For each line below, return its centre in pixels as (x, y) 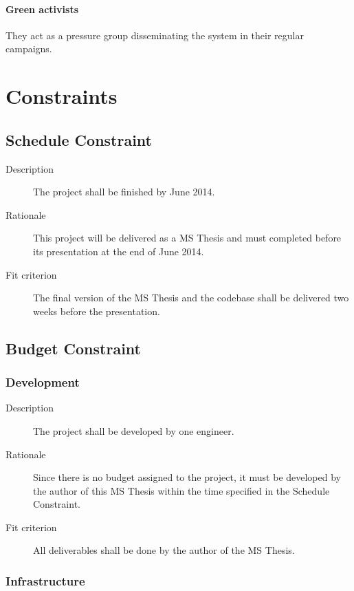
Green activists (42, 9)
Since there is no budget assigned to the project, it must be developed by (187, 477)
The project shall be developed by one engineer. (134, 430)
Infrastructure (45, 580)
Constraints (62, 96)
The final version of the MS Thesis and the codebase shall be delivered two (191, 298)
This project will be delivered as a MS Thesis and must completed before (187, 238)
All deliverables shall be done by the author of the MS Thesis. (164, 550)
